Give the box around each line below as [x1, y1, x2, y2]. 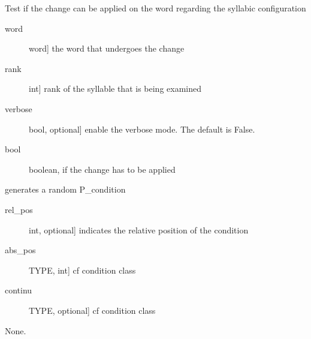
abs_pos [5, 244, 36, 256]
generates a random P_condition [5, 183, 126, 196]
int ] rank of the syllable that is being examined [29, 82, 202, 95]
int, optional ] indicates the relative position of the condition [29, 223, 249, 236]
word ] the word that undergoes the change [29, 42, 185, 55]
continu [5, 284, 32, 296]
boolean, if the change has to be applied [29, 163, 176, 175]
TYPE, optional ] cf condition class [29, 304, 156, 316]
